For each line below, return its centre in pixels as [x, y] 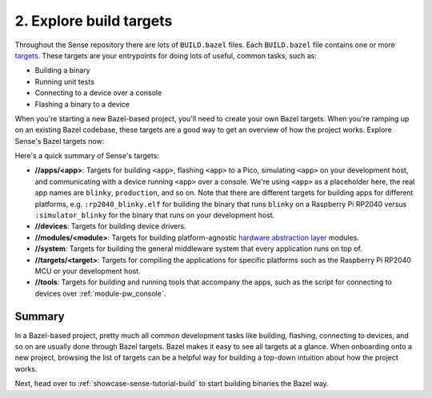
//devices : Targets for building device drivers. [111, 226]
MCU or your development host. [88, 271]
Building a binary [63, 70]
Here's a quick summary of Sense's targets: [87, 156]
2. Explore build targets [94, 21]
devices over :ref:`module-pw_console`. [100, 293]
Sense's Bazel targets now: [60, 141]
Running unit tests [65, 82]
